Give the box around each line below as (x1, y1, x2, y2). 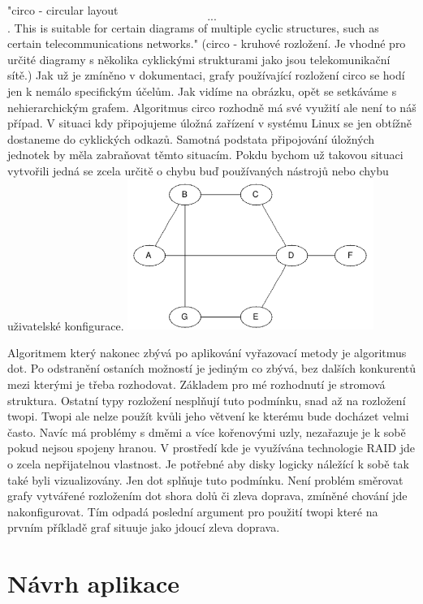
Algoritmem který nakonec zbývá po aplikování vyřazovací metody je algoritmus (7, 343, 407, 360)
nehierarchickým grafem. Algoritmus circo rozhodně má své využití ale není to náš (7, 98, 417, 115)
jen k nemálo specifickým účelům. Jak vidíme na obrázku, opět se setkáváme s (7, 82, 397, 99)
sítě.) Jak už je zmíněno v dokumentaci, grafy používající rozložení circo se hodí (7, 67, 405, 84)
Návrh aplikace (7, 567, 179, 600)
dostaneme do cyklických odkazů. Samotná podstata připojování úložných (7, 130, 375, 147)
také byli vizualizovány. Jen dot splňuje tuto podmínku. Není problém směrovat (7, 471, 404, 488)
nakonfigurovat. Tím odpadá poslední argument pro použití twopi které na (7, 503, 378, 520)
